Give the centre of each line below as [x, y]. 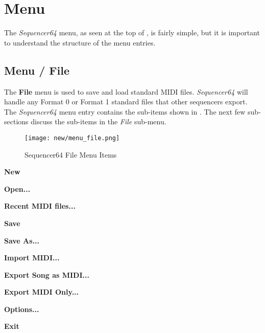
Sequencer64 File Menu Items [71, 154]
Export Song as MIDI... [47, 274]
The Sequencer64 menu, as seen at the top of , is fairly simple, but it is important [132, 32]
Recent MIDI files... [40, 206]
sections [16, 121]
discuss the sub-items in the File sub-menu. [99, 121]
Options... [22, 309]
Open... [17, 188]
